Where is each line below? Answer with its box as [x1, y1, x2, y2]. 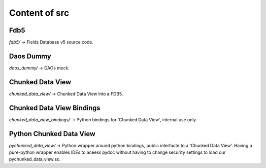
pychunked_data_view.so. [9, 156, 61, 162]
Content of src [9, 7, 69, 18]
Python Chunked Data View [9, 130, 96, 138]
